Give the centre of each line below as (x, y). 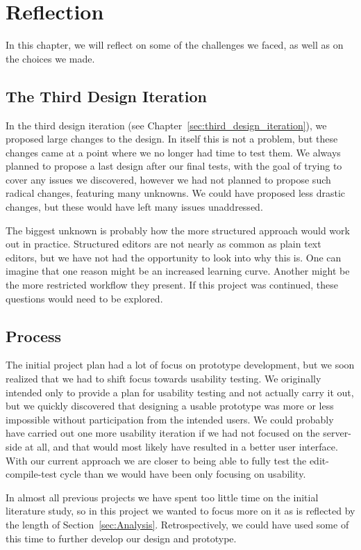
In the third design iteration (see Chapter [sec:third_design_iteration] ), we (166, 125)
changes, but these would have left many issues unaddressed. (134, 207)
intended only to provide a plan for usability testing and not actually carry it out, (180, 392)
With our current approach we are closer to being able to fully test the (156, 460)
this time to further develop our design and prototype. (121, 538)
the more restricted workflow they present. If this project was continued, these (172, 285)
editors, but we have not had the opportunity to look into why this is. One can (174, 257)
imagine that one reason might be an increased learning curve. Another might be (178, 271)
